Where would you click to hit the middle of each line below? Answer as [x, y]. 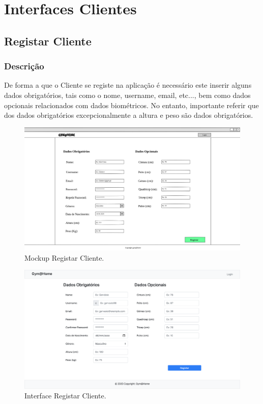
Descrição [24, 66]
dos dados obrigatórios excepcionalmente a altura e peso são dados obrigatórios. [129, 115]
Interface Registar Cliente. [65, 396]
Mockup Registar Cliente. [64, 257]
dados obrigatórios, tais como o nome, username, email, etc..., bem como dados [127, 95]
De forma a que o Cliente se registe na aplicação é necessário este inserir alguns [128, 85]
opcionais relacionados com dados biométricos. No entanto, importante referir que [131, 105]
